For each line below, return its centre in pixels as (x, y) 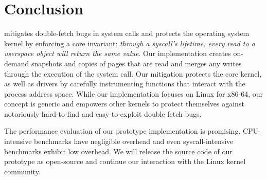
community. (22, 171)
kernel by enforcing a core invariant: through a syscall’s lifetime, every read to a (130, 43)
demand (17, 63)
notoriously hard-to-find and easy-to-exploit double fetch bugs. (103, 113)
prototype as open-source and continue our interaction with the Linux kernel (125, 161)
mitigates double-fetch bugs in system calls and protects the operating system (127, 33)
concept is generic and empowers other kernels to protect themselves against (124, 104)
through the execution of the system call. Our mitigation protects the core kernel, (133, 73)
